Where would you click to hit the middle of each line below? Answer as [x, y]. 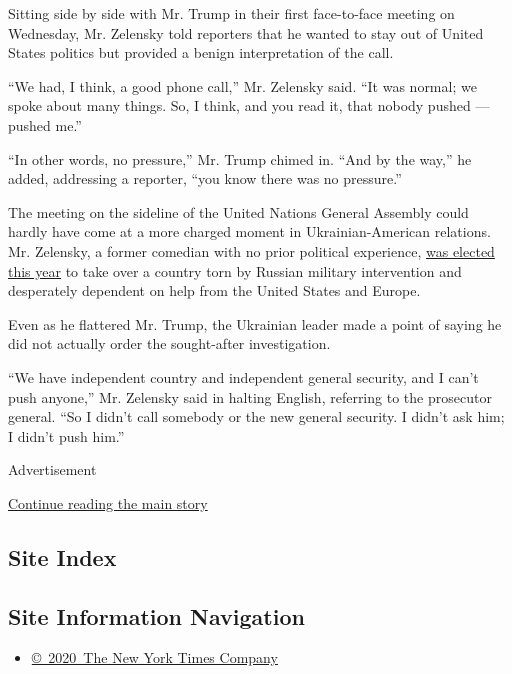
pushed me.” [45, 124]
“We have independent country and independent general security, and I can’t [243, 376]
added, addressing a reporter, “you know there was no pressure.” [205, 178]
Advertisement [52, 469]
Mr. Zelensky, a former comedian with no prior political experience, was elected [251, 250]
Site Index [62, 556]
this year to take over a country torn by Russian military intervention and [235, 270]
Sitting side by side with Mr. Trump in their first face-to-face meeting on [231, 13]
